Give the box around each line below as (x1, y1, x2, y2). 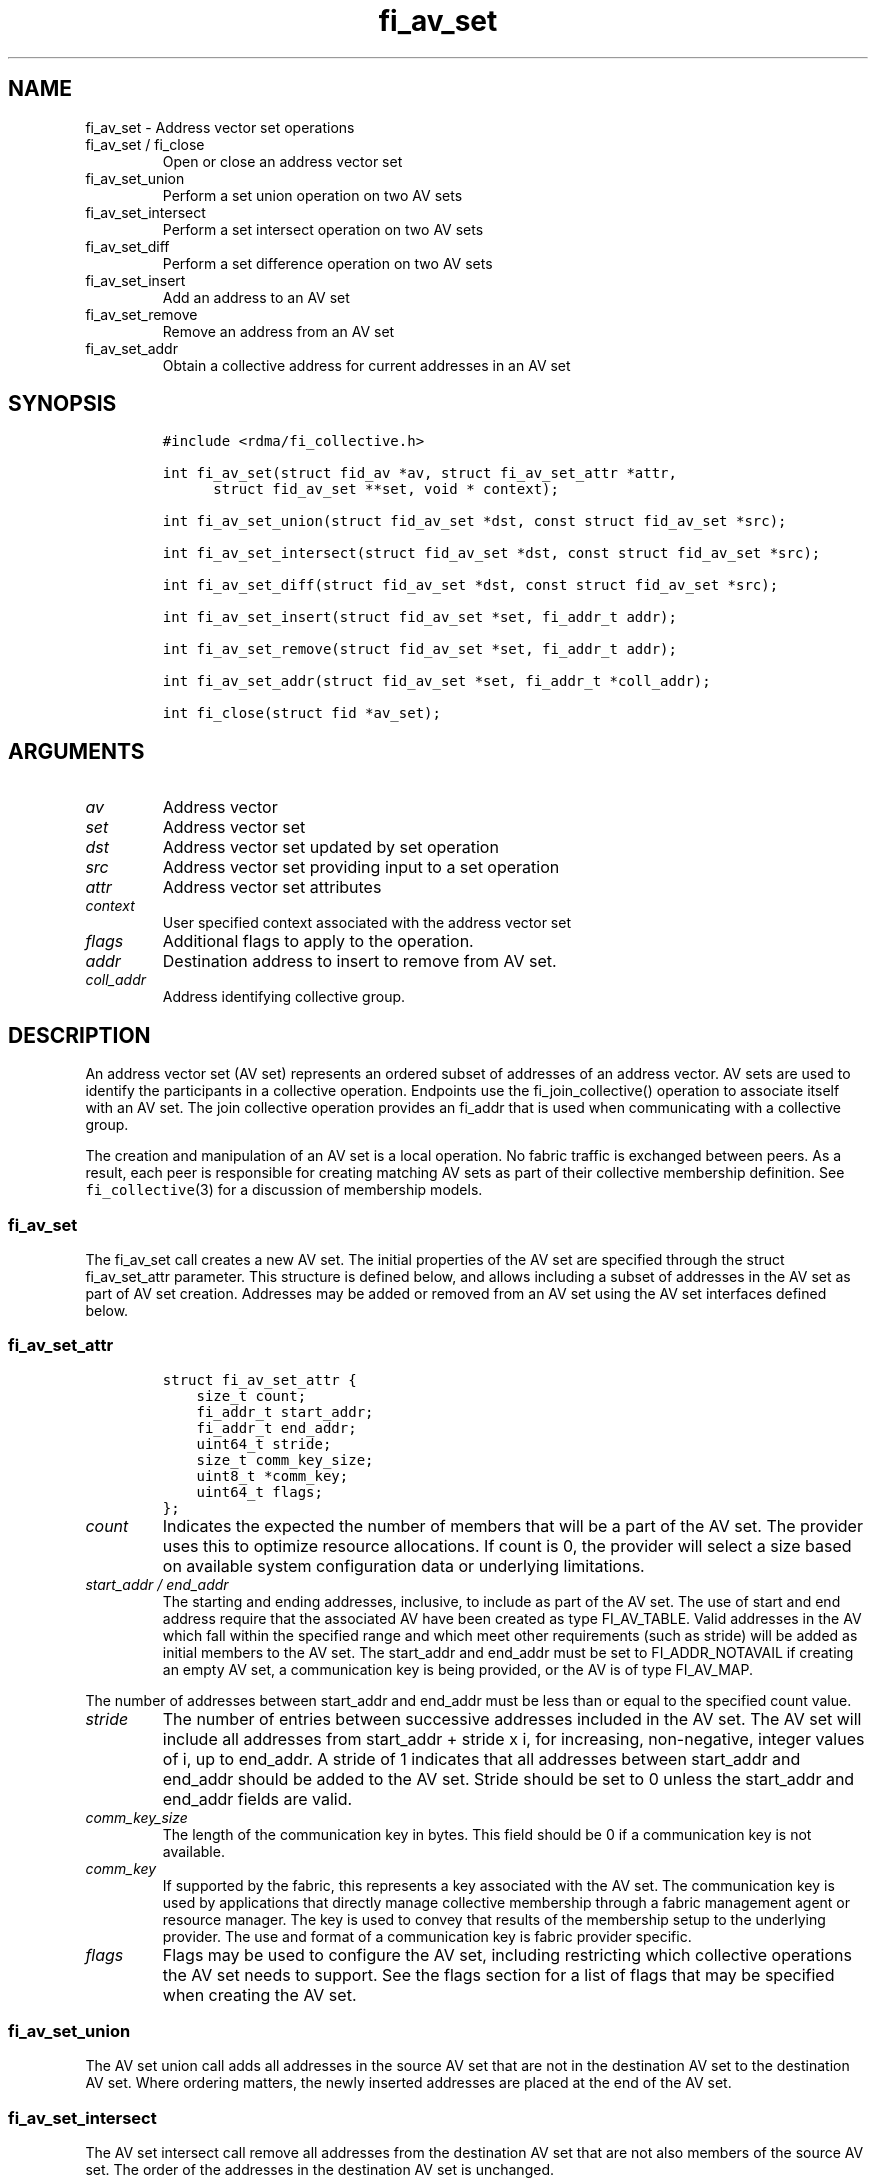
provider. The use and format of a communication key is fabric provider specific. (162, 1927, 692, 1945)
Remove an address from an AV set (162, 322, 395, 340)
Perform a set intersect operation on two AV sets (162, 220, 484, 238)
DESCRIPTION (8, 1022, 151, 1048)
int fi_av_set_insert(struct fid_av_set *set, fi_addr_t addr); (162, 609, 677, 626)
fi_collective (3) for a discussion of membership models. (85, 1181, 483, 1199)
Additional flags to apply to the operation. (162, 931, 474, 952)
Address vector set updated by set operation (162, 837, 499, 858)
